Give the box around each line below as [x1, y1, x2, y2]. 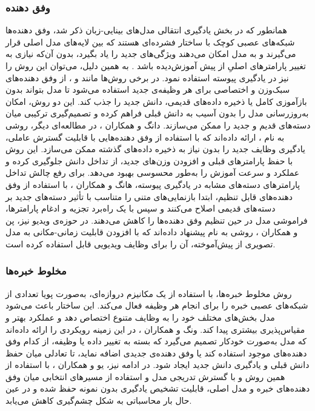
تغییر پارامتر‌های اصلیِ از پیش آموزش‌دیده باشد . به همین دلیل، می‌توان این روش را [5, 59, 306, 72]
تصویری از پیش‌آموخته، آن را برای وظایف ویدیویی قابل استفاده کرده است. [5, 237, 276, 250]
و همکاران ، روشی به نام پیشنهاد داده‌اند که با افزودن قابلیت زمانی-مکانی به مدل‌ [5, 226, 298, 238]
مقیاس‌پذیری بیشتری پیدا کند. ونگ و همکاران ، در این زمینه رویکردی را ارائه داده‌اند [5, 322, 305, 335]
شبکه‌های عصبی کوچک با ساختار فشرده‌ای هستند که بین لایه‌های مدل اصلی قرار [5, 35, 295, 48]
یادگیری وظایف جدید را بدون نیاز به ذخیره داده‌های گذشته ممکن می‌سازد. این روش [5, 142, 305, 155]
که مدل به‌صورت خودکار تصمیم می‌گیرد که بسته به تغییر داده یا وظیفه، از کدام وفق [5, 335, 307, 347]
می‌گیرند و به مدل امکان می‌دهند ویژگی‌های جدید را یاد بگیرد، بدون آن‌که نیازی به [5, 47, 296, 60]
